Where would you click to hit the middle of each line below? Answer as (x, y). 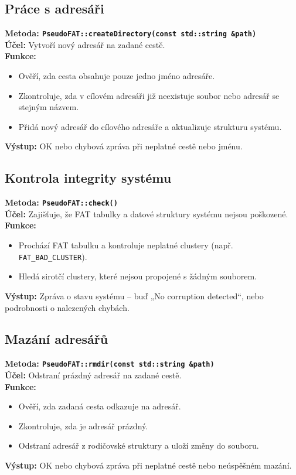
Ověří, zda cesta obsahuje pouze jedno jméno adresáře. (117, 76)
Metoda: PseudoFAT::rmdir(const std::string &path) (110, 363)
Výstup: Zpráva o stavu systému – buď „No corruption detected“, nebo (134, 295)
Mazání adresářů (57, 339)
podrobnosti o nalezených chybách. (67, 307)
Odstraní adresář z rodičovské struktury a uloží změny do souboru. (139, 445)
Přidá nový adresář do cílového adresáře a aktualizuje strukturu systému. (150, 126)
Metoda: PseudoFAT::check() (61, 202)
